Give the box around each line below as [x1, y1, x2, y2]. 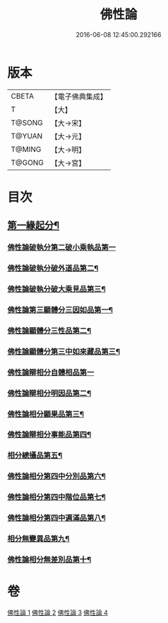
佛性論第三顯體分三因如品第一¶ [7, 304, 113, 314]
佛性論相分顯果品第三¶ [7, 409, 85, 419]
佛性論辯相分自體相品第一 [7, 367, 95, 377]
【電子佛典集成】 [50, 92, 107, 101]
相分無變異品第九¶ [7, 534, 70, 544]
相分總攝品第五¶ [7, 451, 63, 461]
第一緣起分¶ [7, 219, 60, 231]
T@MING [11, 144, 42, 154]
